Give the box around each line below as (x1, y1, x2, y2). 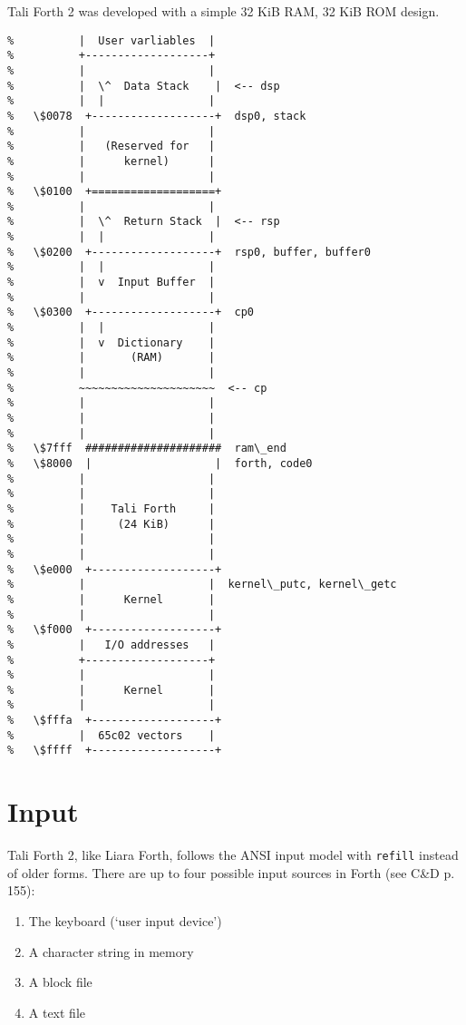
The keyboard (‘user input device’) (28, 912, 222, 931)
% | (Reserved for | (7, 140, 216, 153)
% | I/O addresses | (7, 638, 216, 651)
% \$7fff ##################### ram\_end (7, 442, 286, 455)
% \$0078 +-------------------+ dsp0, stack (7, 109, 306, 122)
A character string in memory (28, 942, 194, 961)
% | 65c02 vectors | (7, 728, 216, 742)
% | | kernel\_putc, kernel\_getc (7, 578, 397, 591)
